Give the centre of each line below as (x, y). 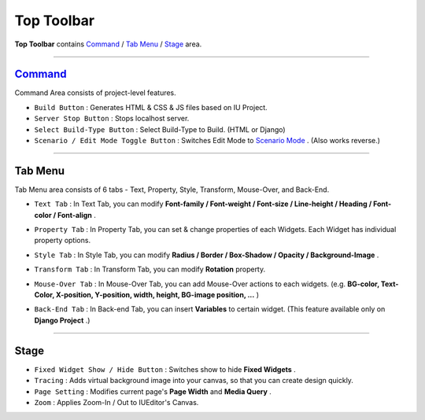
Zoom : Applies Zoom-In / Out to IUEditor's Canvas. (116, 402)
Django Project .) (62, 320)
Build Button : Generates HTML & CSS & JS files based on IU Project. (151, 107)
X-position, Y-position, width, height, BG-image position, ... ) (157, 295)
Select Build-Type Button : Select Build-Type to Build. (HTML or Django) (160, 129)
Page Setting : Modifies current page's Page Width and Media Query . (153, 391)
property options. (62, 241)
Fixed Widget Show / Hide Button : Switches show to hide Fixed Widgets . (165, 369)
